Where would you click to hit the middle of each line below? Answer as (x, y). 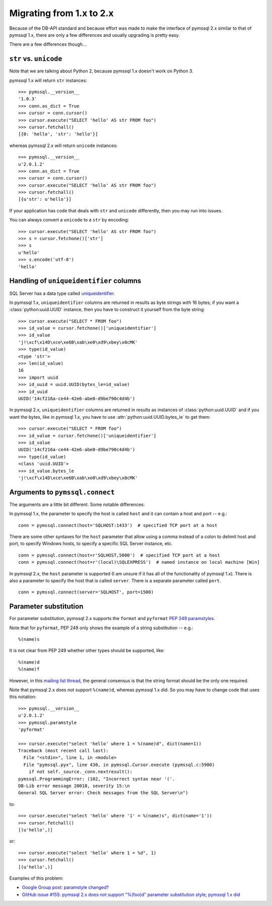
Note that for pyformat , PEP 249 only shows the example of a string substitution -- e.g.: (101, 628)
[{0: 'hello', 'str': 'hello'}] (58, 134)
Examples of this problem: (37, 878)
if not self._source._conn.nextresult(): (81, 772)
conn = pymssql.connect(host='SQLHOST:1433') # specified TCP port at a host (118, 525)
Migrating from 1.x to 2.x (61, 13)
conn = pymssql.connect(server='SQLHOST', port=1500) (86, 592)
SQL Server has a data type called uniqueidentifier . (62, 293)
